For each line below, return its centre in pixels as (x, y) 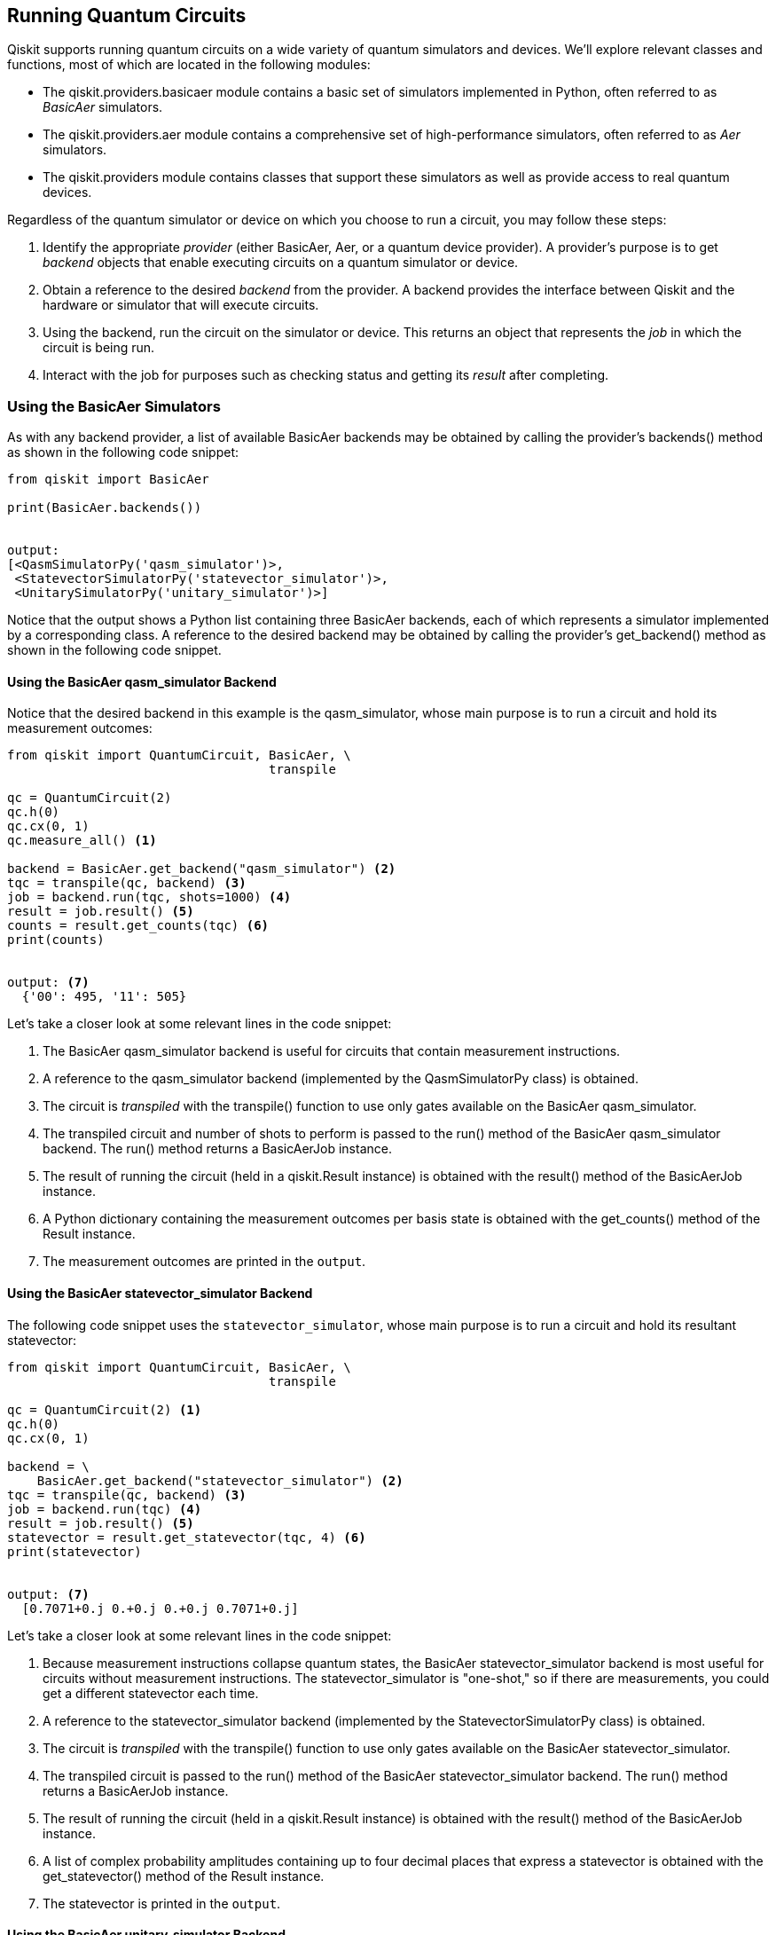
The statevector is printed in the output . (162, 1903)
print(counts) (56, 940)
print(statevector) (74, 1551)
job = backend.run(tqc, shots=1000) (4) (149, 897)
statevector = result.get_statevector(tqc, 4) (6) (187, 1537)
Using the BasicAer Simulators (114, 406)
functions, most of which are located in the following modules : (189, 65)
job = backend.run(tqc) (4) (105, 1509)
